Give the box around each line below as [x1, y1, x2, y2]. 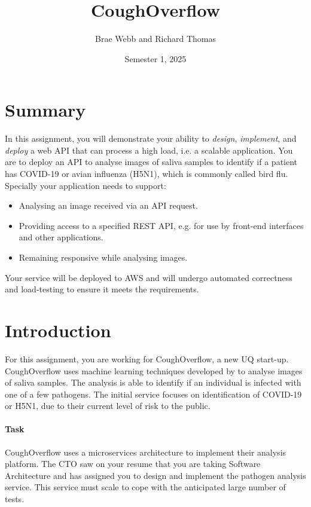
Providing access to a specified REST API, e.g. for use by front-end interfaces [19, 219, 304, 231]
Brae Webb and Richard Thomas [95, 32, 216, 45]
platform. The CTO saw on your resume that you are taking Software [5, 457, 261, 470]
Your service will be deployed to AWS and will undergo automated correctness [5, 271, 292, 283]
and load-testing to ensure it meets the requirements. [5, 283, 199, 295]
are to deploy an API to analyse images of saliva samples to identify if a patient [5, 155, 298, 168]
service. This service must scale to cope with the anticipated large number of [5, 481, 286, 493]
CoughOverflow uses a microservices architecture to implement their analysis [5, 445, 286, 458]
